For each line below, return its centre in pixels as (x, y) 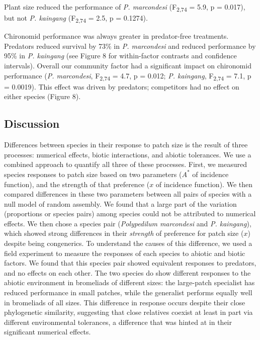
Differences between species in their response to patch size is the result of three (126, 145)
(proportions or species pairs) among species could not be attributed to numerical (130, 214)
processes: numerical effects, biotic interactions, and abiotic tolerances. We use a (128, 154)
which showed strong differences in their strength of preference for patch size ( (124, 233)
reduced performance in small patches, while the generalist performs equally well (128, 292)
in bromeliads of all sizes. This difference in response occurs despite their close (125, 302)
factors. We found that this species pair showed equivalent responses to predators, (130, 263)
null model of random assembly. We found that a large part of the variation (120, 203)
